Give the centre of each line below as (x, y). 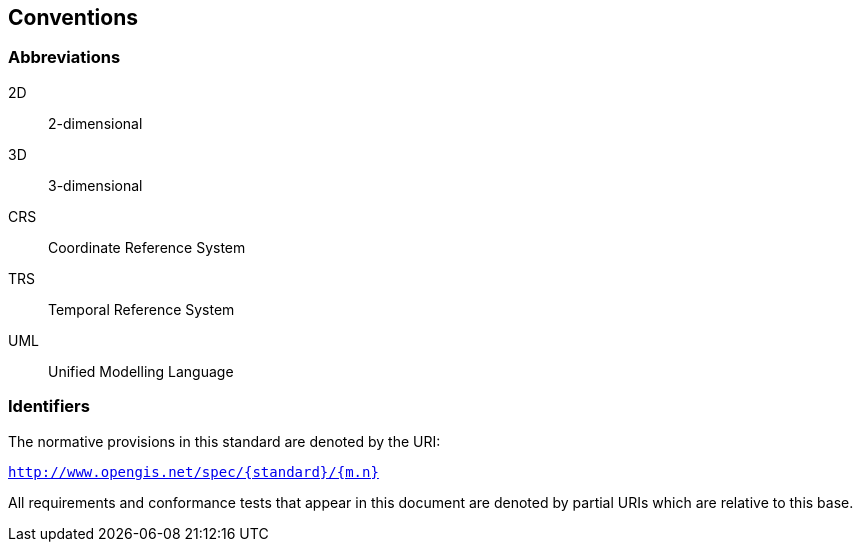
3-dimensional (95, 185)
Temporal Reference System (141, 309)
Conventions (73, 17)
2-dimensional (95, 123)
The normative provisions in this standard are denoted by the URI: (224, 441)
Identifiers (49, 406)
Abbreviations (64, 57)
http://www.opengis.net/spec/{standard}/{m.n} (193, 471)
